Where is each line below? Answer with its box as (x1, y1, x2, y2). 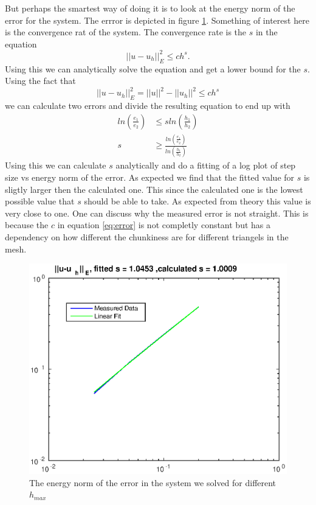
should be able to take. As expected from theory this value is (84, 195, 311, 207)
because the (5, 218, 49, 231)
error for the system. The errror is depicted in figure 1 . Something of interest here (5, 13, 309, 26)
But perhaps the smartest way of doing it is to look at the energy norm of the (5, 2, 295, 14)
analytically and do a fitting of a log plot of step (115, 159, 296, 172)
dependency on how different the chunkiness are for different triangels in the (5, 231, 289, 243)
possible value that (5, 195, 75, 207)
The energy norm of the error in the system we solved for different (29, 476, 276, 489)
